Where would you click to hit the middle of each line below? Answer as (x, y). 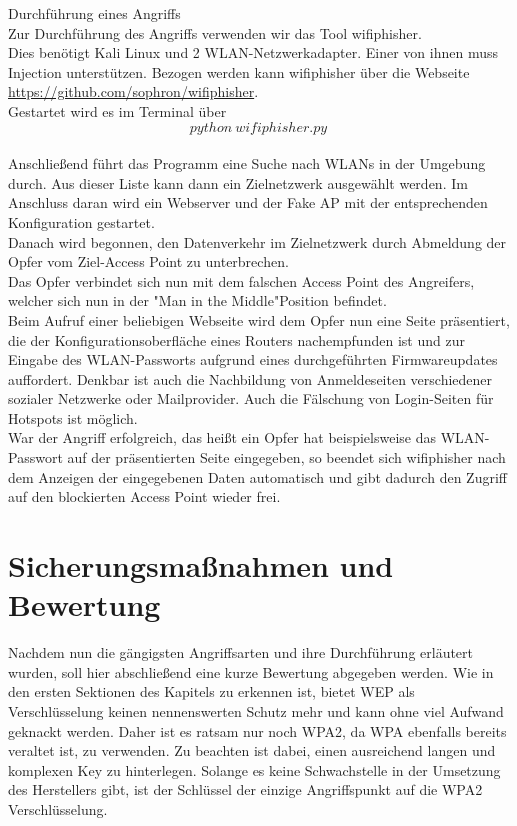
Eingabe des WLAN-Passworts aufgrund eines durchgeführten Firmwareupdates (253, 359)
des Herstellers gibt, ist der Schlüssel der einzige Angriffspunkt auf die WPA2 (245, 789)
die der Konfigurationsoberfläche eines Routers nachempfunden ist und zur (236, 339)
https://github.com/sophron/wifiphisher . (133, 91)
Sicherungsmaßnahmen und (201, 565)
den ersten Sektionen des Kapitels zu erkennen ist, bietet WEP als (211, 691)
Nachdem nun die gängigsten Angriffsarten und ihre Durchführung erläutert (241, 652)
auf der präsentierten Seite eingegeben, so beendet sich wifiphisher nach (286, 457)
